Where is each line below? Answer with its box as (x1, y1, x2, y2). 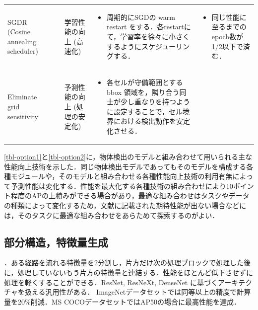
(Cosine (7, 26, 30, 37)
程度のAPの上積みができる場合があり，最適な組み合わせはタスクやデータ (10, 190, 250, 201)
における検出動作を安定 (113, 116, 190, 126)
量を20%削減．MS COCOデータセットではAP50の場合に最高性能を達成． (4, 296, 241, 307)
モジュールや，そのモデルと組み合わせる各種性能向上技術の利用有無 (10, 171, 233, 181)
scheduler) (7, 46, 38, 56)
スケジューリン (141, 41, 190, 51)
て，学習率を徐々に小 (106, 31, 176, 41)
